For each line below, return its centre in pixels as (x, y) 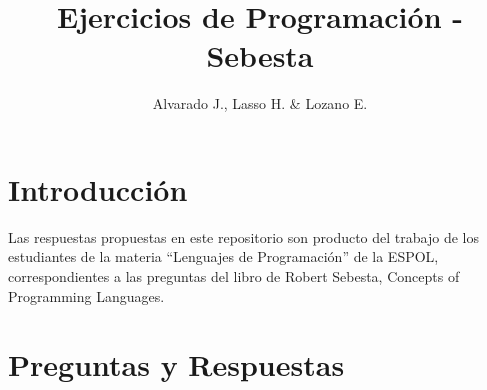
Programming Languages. (86, 295)
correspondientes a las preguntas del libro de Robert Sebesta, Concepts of (234, 276)
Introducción (98, 188)
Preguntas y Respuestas (176, 364)
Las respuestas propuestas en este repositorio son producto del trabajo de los (243, 236)
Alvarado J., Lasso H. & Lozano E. (260, 103)
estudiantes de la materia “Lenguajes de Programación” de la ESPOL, (223, 256)
